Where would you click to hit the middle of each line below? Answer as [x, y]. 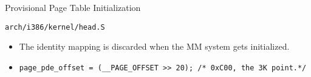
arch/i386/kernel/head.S [55, 27]
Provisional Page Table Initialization [73, 7]
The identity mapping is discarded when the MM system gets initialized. [154, 46]
